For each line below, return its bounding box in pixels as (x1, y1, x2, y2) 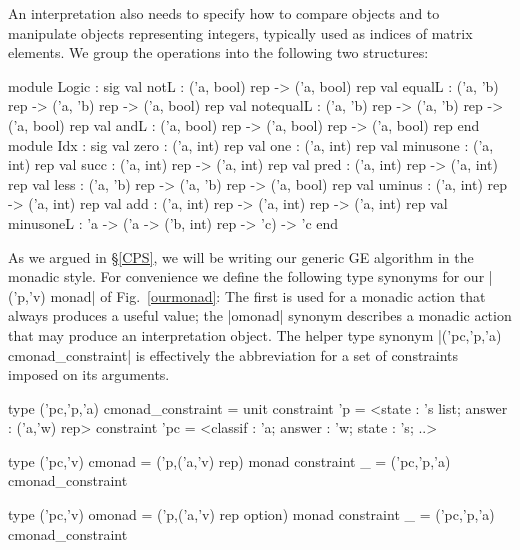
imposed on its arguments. (8, 364, 170, 385)
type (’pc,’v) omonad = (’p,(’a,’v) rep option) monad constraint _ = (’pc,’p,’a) (8, 504, 495, 525)
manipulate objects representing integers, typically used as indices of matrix (8, 22, 473, 43)
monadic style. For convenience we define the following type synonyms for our (8, 266, 485, 287)
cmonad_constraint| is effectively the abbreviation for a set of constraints (8, 344, 459, 365)
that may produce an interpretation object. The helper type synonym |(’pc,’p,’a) (8, 324, 502, 345)
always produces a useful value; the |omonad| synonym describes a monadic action (8, 305, 512, 326)
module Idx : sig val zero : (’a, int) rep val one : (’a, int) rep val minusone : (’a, (8, 134, 494, 155)
